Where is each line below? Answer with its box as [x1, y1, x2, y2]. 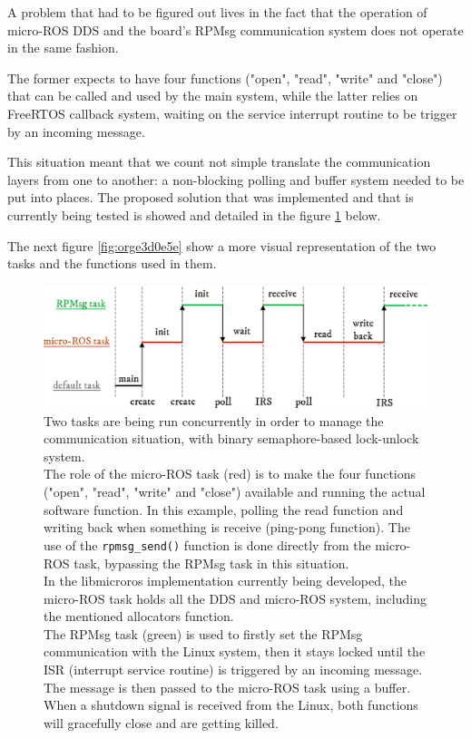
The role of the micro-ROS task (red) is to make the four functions [44, 464, 417, 483]
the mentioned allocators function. [44, 607, 234, 626]
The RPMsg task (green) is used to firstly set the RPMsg [44, 624, 363, 643]
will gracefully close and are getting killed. [44, 713, 279, 732]
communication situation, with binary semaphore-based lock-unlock [44, 429, 419, 448]
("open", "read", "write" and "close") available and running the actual [44, 482, 426, 501]
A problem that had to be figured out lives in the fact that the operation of [7, 3, 427, 21]
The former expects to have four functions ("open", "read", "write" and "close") [7, 68, 443, 87]
